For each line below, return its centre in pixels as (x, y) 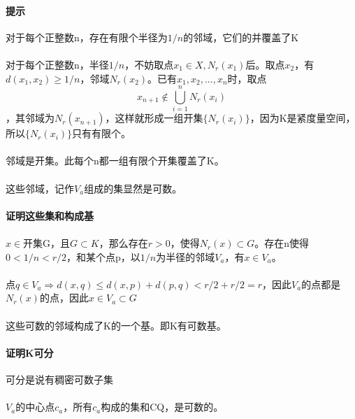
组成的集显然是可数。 (133, 188)
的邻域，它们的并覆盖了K (241, 37)
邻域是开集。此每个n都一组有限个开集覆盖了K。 (115, 161)
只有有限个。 (102, 133)
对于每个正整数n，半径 (57, 64)
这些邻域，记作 (40, 188)
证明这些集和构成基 (50, 215)
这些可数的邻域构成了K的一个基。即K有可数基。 (116, 325)
